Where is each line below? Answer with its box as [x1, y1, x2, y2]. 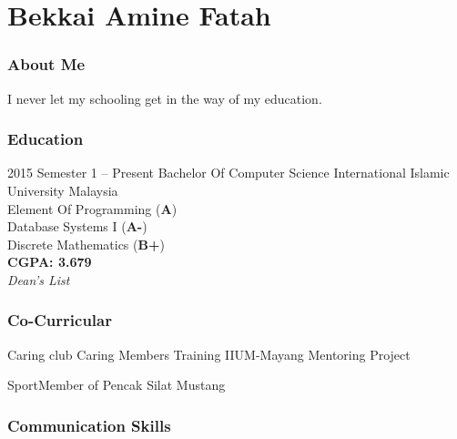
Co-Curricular [7, 309, 112, 332]
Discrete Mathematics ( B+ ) [7, 234, 165, 253]
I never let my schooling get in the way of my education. [7, 88, 322, 107]
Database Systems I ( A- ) [7, 217, 147, 236]
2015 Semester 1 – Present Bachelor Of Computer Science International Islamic [7, 163, 450, 182]
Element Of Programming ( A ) [7, 199, 178, 218]
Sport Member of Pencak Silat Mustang [7, 375, 226, 394]
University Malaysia [7, 181, 118, 199]
